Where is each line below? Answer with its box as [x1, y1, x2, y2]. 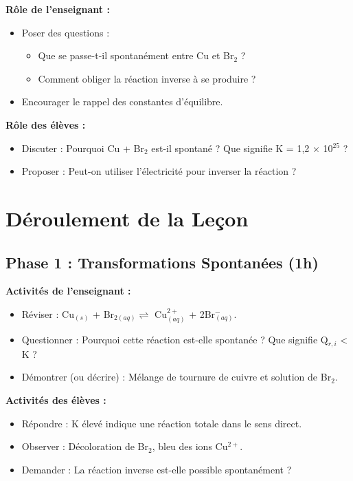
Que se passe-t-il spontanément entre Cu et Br [38, 48, 234, 63]
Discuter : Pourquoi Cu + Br [21, 140, 144, 155]
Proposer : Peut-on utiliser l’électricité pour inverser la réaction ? [21, 164, 297, 178]
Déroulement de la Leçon [5, 204, 249, 232]
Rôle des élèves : [5, 117, 86, 131]
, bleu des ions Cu [152, 439, 228, 453]
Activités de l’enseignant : [5, 284, 131, 298]
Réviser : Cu [21, 306, 74, 321]
